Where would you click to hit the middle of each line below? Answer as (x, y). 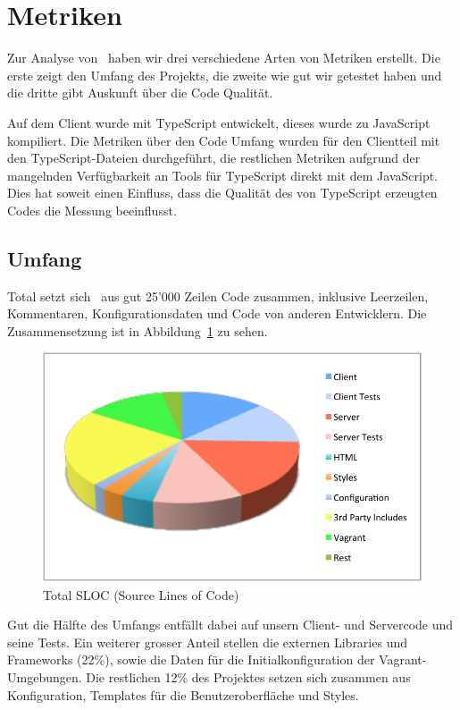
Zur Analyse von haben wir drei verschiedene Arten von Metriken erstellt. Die (224, 58)
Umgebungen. (45, 676)
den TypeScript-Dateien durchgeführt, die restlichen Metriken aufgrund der (214, 158)
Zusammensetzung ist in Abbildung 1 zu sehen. (138, 330)
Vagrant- (403, 659)
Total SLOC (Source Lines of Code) (141, 594)
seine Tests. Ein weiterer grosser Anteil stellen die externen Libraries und (207, 642)
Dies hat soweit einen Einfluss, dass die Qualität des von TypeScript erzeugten (222, 193)
